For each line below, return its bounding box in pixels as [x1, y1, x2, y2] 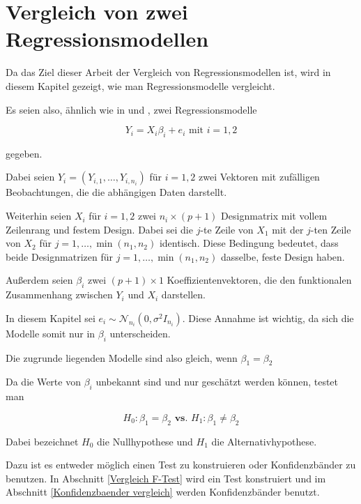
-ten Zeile [310, 222, 351, 236]
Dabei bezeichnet [6, 434, 79, 448]
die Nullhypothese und [97, 434, 193, 448]
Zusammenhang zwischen [6, 287, 113, 302]
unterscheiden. [109, 326, 171, 340]
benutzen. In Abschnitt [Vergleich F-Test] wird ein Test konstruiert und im [6, 471, 326, 485]
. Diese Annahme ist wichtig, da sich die [182, 310, 354, 325]
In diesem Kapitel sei [6, 310, 95, 325]
